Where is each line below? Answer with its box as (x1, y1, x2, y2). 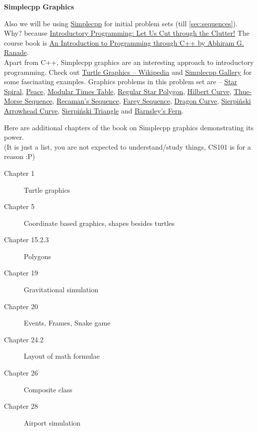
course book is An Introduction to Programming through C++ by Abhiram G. (4, 37, 244, 48)
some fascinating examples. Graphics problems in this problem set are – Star (4, 76, 237, 87)
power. (4, 132, 24, 142)
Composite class (24, 384, 72, 394)
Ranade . (4, 47, 29, 57)
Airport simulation (24, 417, 81, 428)
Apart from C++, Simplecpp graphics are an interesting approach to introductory (4, 56, 254, 67)
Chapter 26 (4, 368, 38, 378)
